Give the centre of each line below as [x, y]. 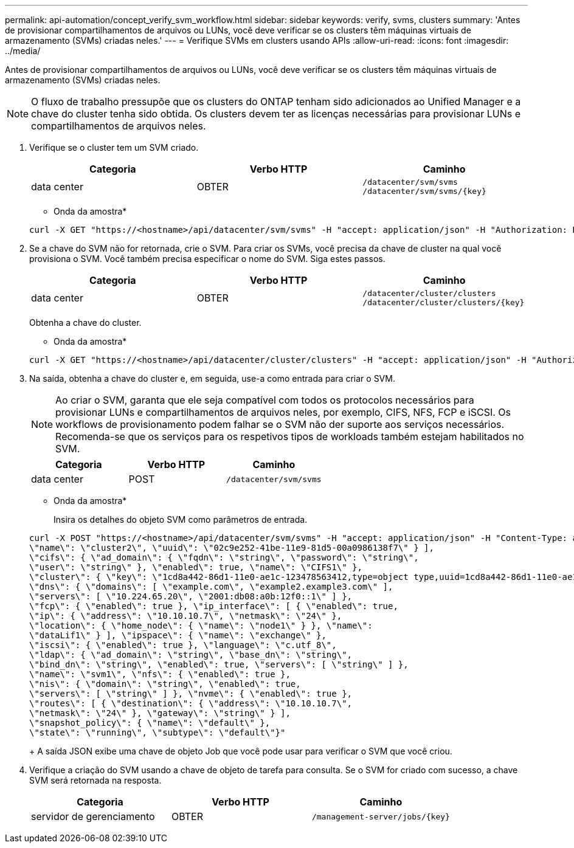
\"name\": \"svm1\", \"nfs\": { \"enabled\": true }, [160, 674]
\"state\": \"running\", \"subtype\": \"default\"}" [157, 733]
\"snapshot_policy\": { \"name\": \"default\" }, [150, 723]
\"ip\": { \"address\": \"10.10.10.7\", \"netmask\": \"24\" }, [186, 616]
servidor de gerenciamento [93, 816]
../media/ [23, 51]
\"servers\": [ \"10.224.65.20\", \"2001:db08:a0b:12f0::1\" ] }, [191, 596]
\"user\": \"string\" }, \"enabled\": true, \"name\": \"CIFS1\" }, [196, 567]
